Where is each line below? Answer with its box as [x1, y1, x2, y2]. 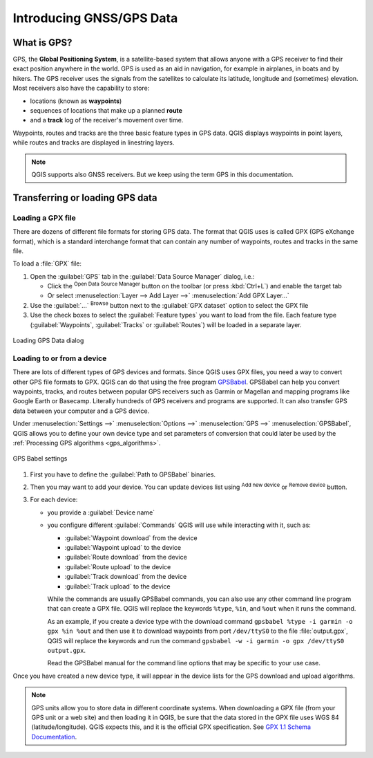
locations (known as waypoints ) [30, 97, 122, 105]
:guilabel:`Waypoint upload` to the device [64, 544, 182, 552]
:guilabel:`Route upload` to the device [64, 562, 171, 571]
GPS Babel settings [12, 454, 68, 463]
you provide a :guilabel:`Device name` [47, 508, 155, 517]
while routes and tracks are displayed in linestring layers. [12, 138, 175, 147]
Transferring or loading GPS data [12, 192, 158, 203]
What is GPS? [12, 37, 73, 48]
